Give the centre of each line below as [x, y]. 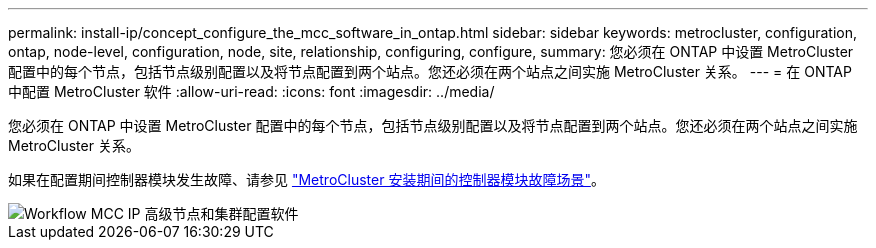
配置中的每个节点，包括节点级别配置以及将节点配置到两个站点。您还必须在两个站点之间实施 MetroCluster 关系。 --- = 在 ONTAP [430, 71]
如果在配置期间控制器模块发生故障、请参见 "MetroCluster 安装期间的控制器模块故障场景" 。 [306, 179]
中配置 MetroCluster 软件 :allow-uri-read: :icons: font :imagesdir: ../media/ [251, 91]
